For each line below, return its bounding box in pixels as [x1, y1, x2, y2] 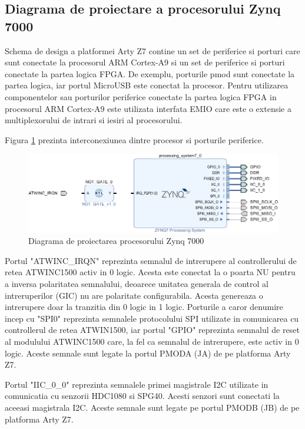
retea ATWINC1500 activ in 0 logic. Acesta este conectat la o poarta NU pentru [5, 266, 296, 278]
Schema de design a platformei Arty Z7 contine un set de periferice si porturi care [5, 44, 300, 57]
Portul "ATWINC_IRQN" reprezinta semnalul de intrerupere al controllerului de [5, 254, 297, 266]
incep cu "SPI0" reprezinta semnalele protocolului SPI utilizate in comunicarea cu [5, 312, 299, 324]
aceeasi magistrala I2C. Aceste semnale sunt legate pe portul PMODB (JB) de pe [5, 401, 300, 413]
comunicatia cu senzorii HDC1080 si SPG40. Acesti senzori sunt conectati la [5, 390, 280, 402]
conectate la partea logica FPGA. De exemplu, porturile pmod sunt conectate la [5, 67, 295, 80]
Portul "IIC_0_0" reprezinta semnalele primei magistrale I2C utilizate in [5, 378, 268, 390]
